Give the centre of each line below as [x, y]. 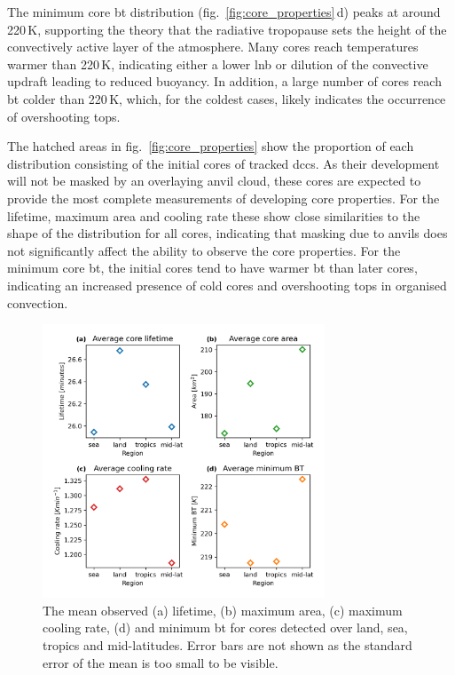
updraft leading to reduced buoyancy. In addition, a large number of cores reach [224, 81]
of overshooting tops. [64, 116]
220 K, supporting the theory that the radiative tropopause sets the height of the [227, 29]
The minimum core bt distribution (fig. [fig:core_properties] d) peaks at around [224, 12]
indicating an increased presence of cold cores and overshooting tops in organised [227, 285]
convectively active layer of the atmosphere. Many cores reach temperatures [213, 47]
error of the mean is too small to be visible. [161, 662]
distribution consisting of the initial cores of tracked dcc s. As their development [224, 163]
